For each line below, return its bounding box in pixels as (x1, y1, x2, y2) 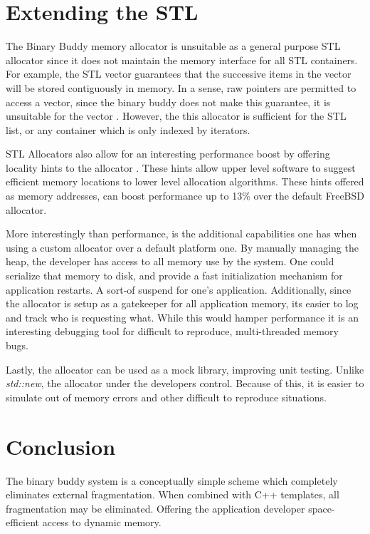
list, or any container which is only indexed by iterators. (6, 122, 250, 137)
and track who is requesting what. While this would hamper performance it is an (6, 309, 359, 324)
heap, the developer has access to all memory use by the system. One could (6, 254, 334, 269)
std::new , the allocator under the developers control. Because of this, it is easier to (6, 376, 364, 391)
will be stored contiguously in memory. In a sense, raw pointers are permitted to (6, 80, 356, 95)
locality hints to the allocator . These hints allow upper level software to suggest (6, 160, 356, 175)
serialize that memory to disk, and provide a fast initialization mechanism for (6, 268, 343, 283)
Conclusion (6, 431, 116, 461)
